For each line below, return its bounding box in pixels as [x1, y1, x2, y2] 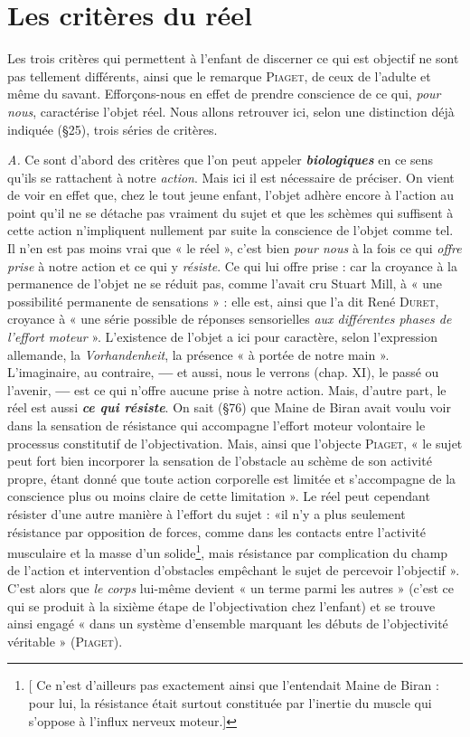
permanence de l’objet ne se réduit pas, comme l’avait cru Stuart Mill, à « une [7, 274, 442, 293]
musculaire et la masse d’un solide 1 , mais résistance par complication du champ [7, 541, 448, 562]
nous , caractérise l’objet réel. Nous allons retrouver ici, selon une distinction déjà [7, 101, 455, 120]
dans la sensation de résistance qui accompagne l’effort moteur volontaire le [7, 416, 426, 434]
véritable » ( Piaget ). [7, 631, 123, 650]
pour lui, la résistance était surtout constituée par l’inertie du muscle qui [28, 693, 432, 712]
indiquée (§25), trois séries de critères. [7, 119, 218, 138]
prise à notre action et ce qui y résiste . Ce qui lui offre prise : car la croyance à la [7, 256, 457, 275]
